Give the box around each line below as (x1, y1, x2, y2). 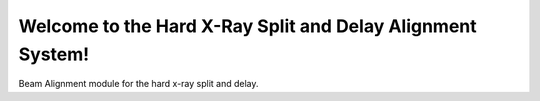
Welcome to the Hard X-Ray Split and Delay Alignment (18, 15, 477, 37)
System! (18, 43, 90, 65)
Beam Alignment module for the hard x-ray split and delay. (18, 78, 259, 90)
